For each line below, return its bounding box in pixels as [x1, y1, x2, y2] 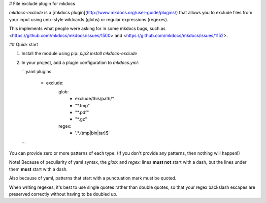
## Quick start [9, 41, 38, 47]
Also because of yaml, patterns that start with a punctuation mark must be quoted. [9, 175, 177, 181]
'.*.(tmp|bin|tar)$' [75, 130, 110, 136]
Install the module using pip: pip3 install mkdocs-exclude [21, 51, 137, 57]
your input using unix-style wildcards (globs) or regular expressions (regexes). [9, 16, 168, 22]
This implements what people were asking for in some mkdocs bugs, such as [9, 26, 166, 31]
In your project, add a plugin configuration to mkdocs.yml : [21, 59, 139, 65]
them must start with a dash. [9, 166, 68, 172]
